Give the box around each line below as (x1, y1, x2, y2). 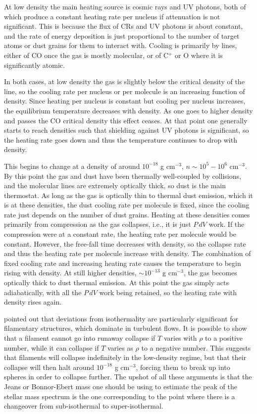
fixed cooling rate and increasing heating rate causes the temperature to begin (4, 258, 241, 268)
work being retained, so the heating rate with (99, 287, 237, 297)
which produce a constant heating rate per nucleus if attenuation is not (4, 11, 220, 21)
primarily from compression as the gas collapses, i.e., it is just (4, 219, 191, 229)
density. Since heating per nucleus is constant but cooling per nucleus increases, (4, 96, 246, 106)
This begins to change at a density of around (4, 160, 140, 171)
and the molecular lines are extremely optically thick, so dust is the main (4, 180, 226, 191)
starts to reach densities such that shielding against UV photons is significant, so (4, 125, 249, 135)
